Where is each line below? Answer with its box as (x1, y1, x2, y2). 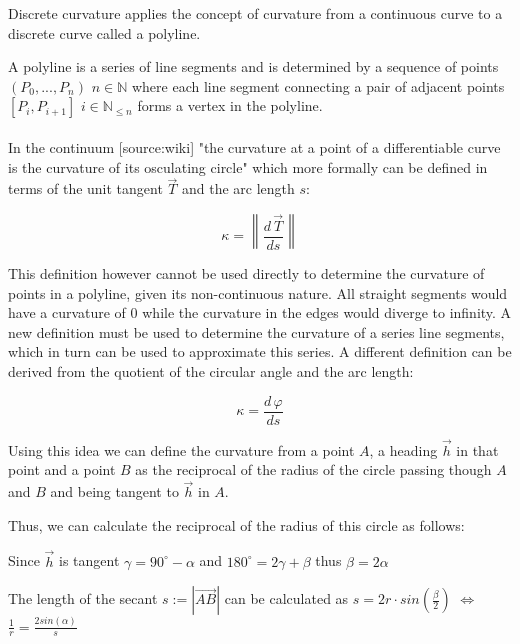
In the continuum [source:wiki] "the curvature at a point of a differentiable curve (8, 136, 501, 157)
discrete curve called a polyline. (8, 22, 201, 43)
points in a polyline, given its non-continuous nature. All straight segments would (8, 282, 508, 303)
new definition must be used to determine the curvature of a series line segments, (8, 321, 505, 342)
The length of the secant (8, 588, 158, 609)
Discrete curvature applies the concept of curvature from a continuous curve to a (8, 3, 503, 23)
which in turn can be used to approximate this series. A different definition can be (8, 341, 512, 362)
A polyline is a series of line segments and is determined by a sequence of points (8, 56, 499, 77)
